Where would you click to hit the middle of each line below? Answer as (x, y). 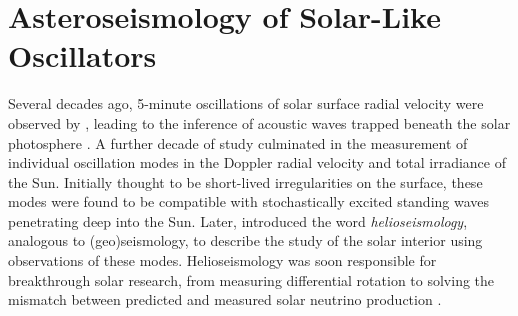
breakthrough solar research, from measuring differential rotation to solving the (251, 279)
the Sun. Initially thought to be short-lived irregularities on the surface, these (245, 181)
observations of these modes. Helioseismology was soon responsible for (222, 260)
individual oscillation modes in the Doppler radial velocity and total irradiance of (257, 162)
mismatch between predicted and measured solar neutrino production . (225, 299)
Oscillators (82, 55)
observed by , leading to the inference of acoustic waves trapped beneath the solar (259, 122)
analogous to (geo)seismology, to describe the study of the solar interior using (245, 240)
